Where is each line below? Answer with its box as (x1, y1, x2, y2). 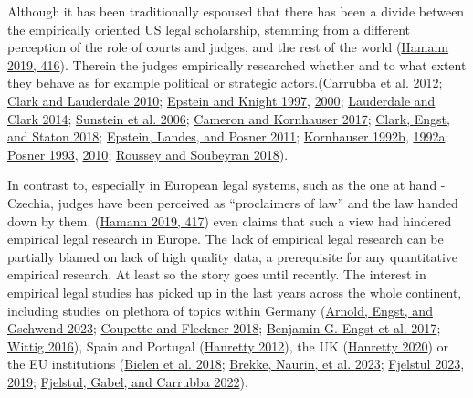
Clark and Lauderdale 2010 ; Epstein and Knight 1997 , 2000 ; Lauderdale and (7, 90, 436, 110)
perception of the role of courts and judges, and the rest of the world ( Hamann (7, 37, 449, 57)
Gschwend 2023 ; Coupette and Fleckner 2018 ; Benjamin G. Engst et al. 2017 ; (7, 319, 441, 338)
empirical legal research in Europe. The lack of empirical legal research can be (7, 229, 444, 248)
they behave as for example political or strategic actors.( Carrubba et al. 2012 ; (7, 73, 443, 92)
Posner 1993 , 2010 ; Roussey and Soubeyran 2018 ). (7, 144, 289, 163)
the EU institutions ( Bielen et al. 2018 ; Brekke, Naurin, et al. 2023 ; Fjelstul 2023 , (7, 354, 465, 373)
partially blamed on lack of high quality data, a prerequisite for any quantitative (7, 246, 458, 266)
